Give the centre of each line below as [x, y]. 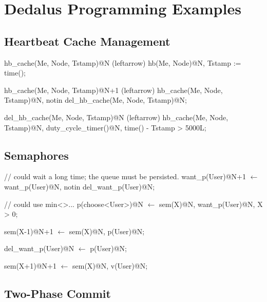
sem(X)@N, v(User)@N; [110, 265]
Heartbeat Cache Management [87, 41]
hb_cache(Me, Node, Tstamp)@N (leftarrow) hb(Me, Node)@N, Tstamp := [123, 62]
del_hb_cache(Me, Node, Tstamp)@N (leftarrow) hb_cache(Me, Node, [116, 117]
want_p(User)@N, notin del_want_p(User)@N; [80, 186]
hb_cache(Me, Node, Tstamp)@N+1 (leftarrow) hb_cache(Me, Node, [113, 90]
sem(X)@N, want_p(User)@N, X [211, 204]
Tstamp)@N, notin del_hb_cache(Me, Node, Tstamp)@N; [96, 100]
